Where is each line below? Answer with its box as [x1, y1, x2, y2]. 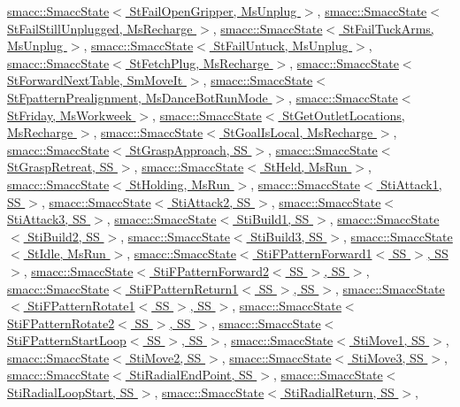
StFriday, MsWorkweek [7, 105, 132, 124]
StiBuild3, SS [250, 227, 323, 245]
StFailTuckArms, [342, 19, 434, 37]
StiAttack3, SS [7, 210, 87, 228]
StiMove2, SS [129, 348, 202, 366]
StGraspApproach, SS [129, 140, 248, 158]
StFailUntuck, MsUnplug [213, 36, 349, 55]
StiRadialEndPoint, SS [129, 365, 253, 384]
